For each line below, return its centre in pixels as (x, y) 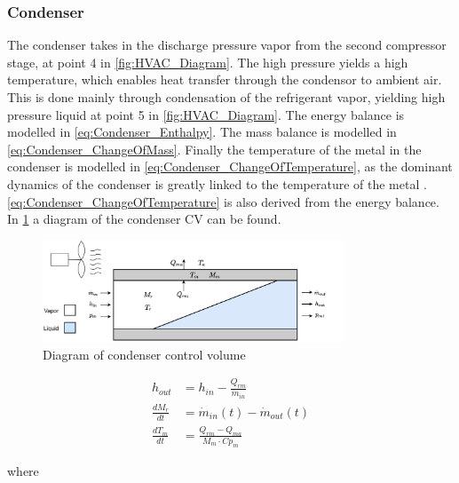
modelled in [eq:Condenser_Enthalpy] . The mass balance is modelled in (202, 132)
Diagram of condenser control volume (144, 354)
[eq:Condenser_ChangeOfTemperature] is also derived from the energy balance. (223, 201)
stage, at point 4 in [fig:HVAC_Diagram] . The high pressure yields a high (208, 62)
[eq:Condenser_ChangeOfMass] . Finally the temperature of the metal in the (214, 149)
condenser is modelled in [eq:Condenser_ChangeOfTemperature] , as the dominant (230, 166)
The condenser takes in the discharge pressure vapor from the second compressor (227, 45)
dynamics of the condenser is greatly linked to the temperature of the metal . (217, 183)
